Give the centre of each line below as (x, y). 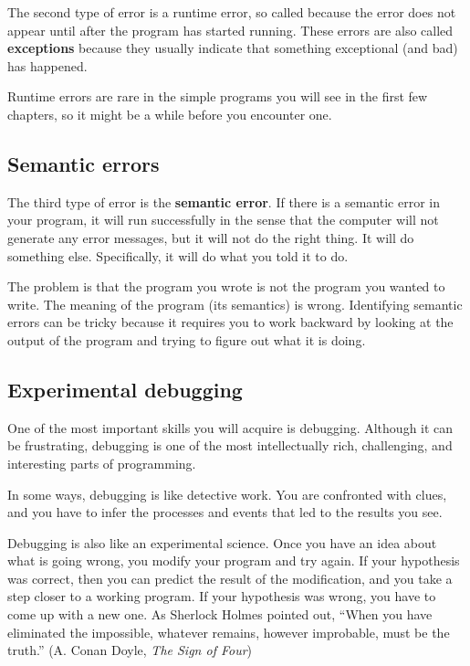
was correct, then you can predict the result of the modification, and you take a (230, 578)
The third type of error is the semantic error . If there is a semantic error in (224, 201)
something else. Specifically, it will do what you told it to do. (178, 255)
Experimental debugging (125, 389)
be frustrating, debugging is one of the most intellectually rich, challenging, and (230, 445)
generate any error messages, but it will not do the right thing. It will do (211, 237)
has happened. (47, 65)
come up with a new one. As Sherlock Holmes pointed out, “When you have (220, 614)
